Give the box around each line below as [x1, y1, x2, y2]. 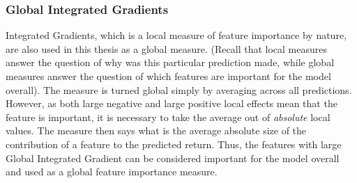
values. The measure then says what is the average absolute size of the [6, 123, 307, 138]
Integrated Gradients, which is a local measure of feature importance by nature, [6, 28, 347, 42]
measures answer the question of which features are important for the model [6, 69, 331, 83]
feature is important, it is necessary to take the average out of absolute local [6, 109, 331, 124]
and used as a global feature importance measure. [6, 164, 218, 179]
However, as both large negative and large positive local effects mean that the [6, 96, 337, 111]
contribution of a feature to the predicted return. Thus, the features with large [6, 136, 342, 151]
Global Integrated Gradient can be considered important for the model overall [6, 150, 340, 165]
